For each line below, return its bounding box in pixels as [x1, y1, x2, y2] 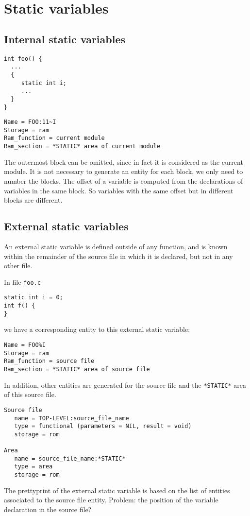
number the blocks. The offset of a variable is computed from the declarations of [4, 175, 243, 186]
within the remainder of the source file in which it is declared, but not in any [4, 251, 233, 261]
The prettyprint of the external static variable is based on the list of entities [4, 485, 230, 495]
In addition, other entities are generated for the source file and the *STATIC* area [4, 379, 247, 390]
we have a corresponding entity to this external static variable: [4, 324, 190, 334]
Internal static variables [4, 31, 125, 46]
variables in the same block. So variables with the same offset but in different [4, 185, 233, 195]
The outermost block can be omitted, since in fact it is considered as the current [4, 156, 243, 167]
